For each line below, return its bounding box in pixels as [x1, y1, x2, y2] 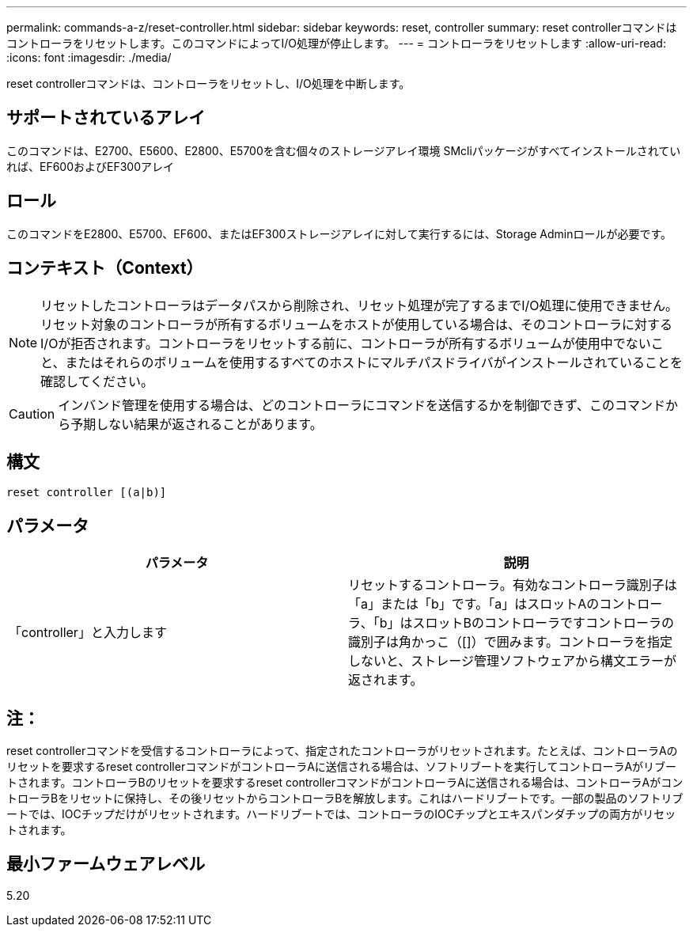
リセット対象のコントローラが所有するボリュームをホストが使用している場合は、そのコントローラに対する [40, 316, 673, 332]
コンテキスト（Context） [6, 258, 203, 279]
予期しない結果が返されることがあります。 [70, 415, 323, 432]
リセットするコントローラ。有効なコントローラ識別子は [348, 577, 677, 594]
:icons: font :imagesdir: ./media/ [6, 51, 172, 64]
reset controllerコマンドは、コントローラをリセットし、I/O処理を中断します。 [6, 77, 411, 90]
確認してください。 [40, 373, 154, 389]
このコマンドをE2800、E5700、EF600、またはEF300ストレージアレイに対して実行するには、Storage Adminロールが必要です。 [6, 226, 672, 241]
